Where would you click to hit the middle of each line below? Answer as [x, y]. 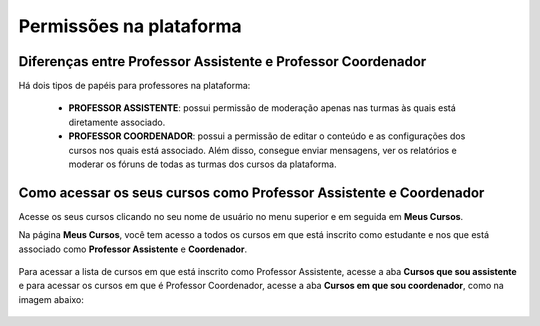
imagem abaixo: [51, 299]
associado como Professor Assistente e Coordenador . [133, 249]
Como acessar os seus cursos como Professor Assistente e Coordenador [251, 192]
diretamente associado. [117, 122]
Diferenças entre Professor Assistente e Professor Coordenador [222, 61]
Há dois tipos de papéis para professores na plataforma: [134, 86]
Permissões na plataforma [130, 26]
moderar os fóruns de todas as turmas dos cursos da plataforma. [202, 164]
